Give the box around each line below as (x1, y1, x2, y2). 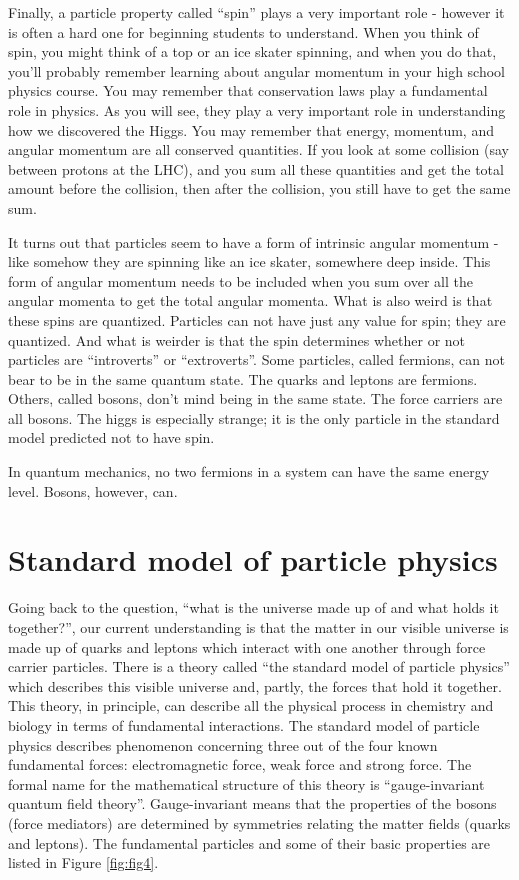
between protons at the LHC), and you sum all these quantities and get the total (8, 158, 504, 179)
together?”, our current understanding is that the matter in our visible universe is (8, 616, 509, 637)
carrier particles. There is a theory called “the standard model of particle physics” (8, 656, 510, 677)
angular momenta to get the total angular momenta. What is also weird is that (8, 290, 493, 311)
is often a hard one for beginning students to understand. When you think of (8, 21, 479, 42)
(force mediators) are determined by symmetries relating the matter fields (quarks (8, 812, 511, 833)
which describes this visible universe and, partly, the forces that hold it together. (8, 675, 502, 696)
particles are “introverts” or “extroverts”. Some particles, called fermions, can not (8, 349, 505, 370)
